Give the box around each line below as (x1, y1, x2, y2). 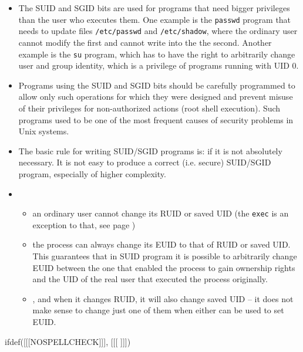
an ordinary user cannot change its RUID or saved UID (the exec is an (32, 207, 289, 219)
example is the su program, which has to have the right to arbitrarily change (18, 48, 295, 60)
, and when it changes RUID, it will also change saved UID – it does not (32, 292, 294, 304)
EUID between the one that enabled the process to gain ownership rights (32, 261, 295, 273)
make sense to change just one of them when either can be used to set (32, 304, 284, 316)
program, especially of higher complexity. (18, 167, 166, 180)
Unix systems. (18, 125, 69, 137)
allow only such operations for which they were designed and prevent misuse (18, 90, 293, 103)
